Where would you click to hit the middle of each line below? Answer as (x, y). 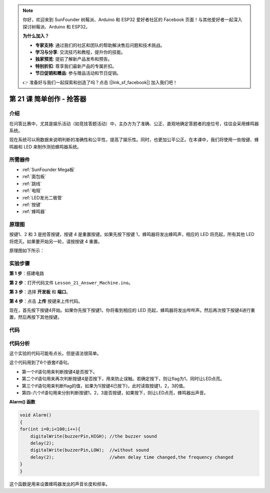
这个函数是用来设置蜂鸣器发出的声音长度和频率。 (59, 484)
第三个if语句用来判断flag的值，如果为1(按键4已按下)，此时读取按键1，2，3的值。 (104, 385)
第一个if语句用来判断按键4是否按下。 (59, 371)
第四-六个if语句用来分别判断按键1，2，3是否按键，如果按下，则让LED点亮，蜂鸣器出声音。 (115, 393)
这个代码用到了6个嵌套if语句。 (40, 362)
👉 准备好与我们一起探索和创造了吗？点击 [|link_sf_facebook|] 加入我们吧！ (100, 82)
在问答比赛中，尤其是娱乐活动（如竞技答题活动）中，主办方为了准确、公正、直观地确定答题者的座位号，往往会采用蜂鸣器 (134, 123)
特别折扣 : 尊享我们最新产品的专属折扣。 (76, 66)
